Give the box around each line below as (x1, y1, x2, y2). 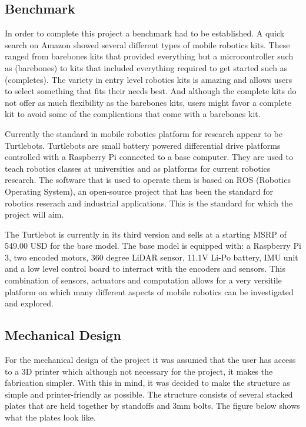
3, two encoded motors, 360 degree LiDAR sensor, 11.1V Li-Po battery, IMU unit (5, 251, 298, 263)
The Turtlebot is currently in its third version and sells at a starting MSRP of (5, 228, 287, 240)
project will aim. (5, 208, 64, 221)
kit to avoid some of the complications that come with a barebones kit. (5, 108, 261, 120)
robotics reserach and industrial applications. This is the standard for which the (5, 196, 293, 209)
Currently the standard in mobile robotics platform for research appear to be (5, 127, 282, 139)
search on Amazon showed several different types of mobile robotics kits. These (5, 38, 290, 51)
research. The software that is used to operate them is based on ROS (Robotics (5, 174, 291, 186)
